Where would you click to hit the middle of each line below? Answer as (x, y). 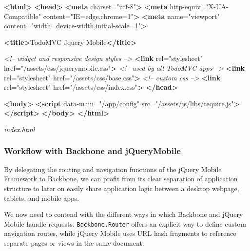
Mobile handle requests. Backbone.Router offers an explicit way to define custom (125, 223)
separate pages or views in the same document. (74, 242)
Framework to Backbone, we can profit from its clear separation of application (121, 179)
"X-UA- (217, 6)
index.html (19, 129)
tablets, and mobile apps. (42, 198)
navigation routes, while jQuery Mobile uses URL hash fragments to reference (120, 233)
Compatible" (23, 16)
